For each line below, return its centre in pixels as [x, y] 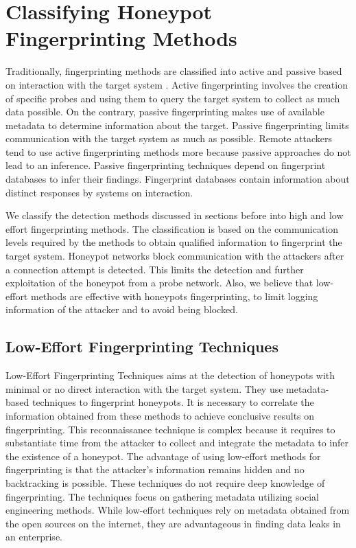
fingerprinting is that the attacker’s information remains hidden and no [155, 469]
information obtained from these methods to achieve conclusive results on [160, 415]
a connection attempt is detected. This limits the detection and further [155, 269]
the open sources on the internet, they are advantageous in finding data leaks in [173, 523]
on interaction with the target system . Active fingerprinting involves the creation [177, 84]
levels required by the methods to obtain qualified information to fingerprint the [174, 242]
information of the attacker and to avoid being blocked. [122, 309]
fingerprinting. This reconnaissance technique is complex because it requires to [170, 429]
